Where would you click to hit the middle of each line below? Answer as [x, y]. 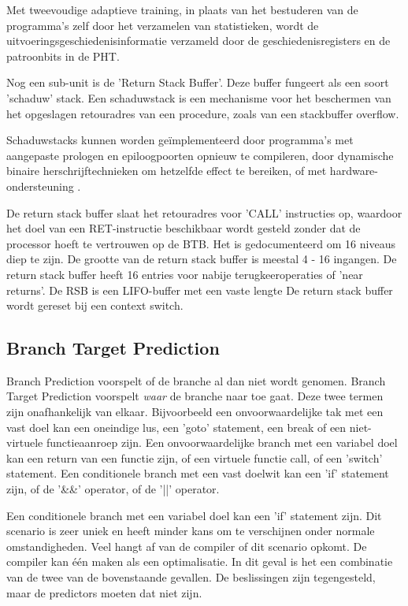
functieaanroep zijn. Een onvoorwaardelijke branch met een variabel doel [222, 442]
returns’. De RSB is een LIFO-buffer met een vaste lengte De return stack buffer [200, 290]
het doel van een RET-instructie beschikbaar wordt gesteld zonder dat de [184, 228]
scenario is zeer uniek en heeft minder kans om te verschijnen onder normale [191, 531]
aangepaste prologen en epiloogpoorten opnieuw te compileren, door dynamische [200, 155]
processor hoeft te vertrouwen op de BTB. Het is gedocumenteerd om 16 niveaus [201, 243]
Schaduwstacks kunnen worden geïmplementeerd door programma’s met [180, 140]
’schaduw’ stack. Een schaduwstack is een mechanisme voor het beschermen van [199, 97]
